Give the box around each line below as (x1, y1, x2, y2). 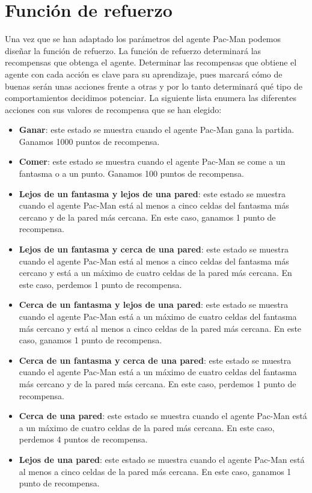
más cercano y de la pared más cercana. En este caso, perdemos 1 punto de (19, 377, 296, 390)
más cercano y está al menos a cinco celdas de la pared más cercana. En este (19, 322, 302, 334)
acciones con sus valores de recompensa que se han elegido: (5, 103, 222, 115)
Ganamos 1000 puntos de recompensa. (19, 135, 160, 147)
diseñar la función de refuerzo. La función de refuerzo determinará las (5, 44, 262, 57)
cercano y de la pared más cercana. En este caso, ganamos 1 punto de (19, 210, 276, 223)
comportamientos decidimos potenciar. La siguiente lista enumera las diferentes (5, 91, 296, 104)
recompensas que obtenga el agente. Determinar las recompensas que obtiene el (5, 56, 297, 69)
